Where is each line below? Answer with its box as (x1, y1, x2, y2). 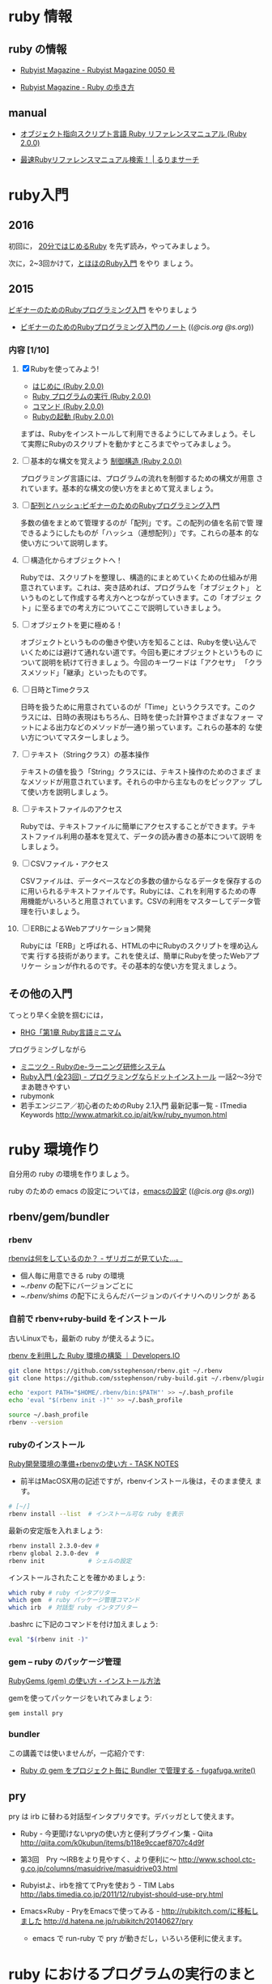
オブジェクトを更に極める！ (30, 620, 123, 630)
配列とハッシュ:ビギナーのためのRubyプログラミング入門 (30, 500, 220, 510)
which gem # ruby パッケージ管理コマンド (8, 1596, 140, 1604)
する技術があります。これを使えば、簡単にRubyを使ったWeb (43, 950, 245, 960)
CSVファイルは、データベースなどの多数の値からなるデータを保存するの (19, 876, 261, 886)
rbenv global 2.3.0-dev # (8, 1549, 100, 1557)
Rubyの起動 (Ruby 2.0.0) (32, 411, 114, 421)
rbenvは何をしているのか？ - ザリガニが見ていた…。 (8, 1254, 184, 1264)
